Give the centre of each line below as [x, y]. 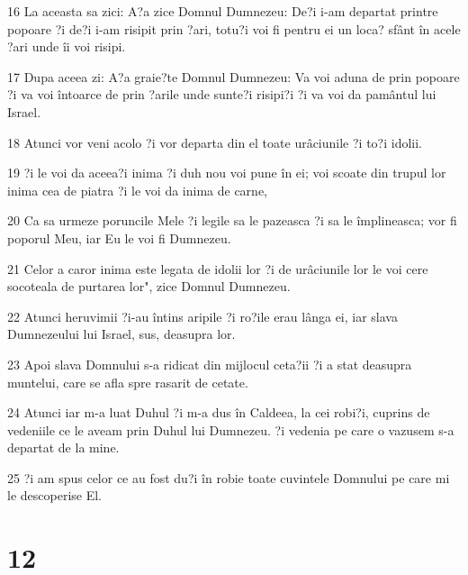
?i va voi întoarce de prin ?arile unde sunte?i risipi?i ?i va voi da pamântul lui [222, 94]
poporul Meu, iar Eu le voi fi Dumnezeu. [119, 237]
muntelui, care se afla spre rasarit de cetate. [128, 382]
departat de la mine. [63, 447]
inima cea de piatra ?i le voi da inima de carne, [138, 190]
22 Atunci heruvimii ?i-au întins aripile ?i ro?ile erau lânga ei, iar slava [202, 316]
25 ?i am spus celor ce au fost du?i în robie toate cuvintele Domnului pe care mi [229, 477]
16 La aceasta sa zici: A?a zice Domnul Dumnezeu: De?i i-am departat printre [223, 11]
